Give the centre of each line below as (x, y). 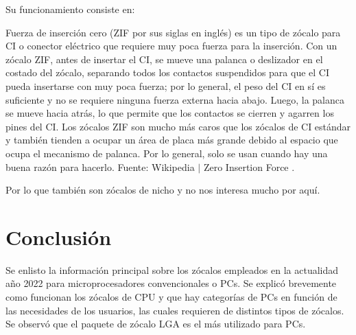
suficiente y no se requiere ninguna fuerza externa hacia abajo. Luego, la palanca (175, 99)
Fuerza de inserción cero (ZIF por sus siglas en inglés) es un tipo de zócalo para (173, 32)
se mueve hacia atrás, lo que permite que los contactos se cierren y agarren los (170, 113)
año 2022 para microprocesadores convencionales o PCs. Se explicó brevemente (171, 283)
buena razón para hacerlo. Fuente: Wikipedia (100, 166)
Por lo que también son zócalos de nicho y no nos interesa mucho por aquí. (163, 190)
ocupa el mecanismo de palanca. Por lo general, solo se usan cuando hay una (167, 153)
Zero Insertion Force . (249, 166)
